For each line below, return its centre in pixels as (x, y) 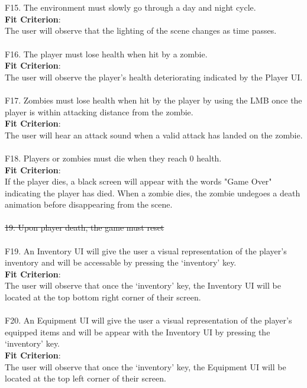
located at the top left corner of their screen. (85, 378)
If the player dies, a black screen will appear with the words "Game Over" (138, 181)
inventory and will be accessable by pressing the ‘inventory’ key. (121, 262)
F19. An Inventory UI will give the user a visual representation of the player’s (146, 250)
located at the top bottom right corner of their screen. (103, 297)
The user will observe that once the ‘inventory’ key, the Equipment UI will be (146, 366)
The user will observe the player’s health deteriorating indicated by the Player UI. (154, 77)
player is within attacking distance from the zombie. (99, 111)
